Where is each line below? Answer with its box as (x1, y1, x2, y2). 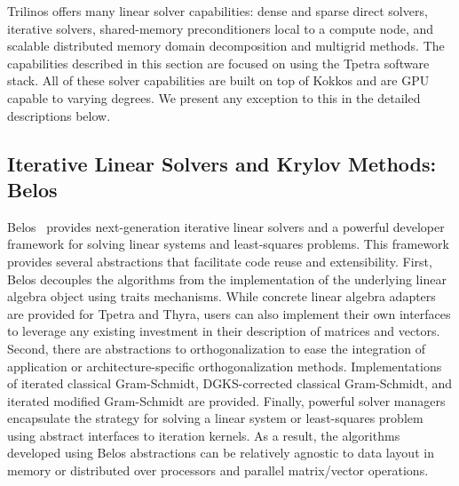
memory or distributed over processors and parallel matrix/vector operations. (7, 461, 429, 480)
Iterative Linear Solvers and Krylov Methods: (7, 149, 437, 177)
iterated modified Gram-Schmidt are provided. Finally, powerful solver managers (7, 391, 446, 410)
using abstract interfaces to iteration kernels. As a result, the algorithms (7, 426, 400, 444)
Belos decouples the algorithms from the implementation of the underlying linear (7, 269, 447, 288)
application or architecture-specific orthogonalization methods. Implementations (7, 356, 442, 375)
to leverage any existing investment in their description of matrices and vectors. (7, 322, 440, 340)
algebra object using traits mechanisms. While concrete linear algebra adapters (7, 287, 436, 306)
